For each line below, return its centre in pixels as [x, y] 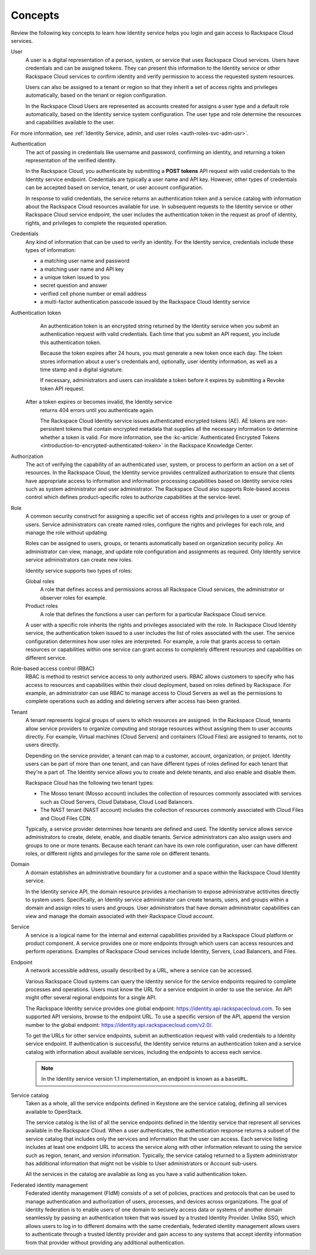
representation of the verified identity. [71, 161]
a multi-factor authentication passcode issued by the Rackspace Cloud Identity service [145, 302]
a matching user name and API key [82, 269]
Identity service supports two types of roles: [79, 570]
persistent [52, 429]
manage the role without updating [66, 533]
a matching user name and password [85, 261]
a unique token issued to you [75, 277]
